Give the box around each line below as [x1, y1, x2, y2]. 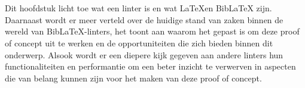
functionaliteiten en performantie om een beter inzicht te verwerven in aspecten [5, 60, 296, 73]
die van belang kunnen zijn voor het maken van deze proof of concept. [5, 71, 262, 84]
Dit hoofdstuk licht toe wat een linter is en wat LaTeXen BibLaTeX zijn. [5, 2, 272, 14]
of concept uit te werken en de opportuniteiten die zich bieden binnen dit [5, 36, 273, 49]
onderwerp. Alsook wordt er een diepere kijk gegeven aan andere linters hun [5, 48, 283, 61]
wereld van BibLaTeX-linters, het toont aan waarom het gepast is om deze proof [5, 25, 300, 37]
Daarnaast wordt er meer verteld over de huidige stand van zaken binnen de [5, 13, 283, 26]
